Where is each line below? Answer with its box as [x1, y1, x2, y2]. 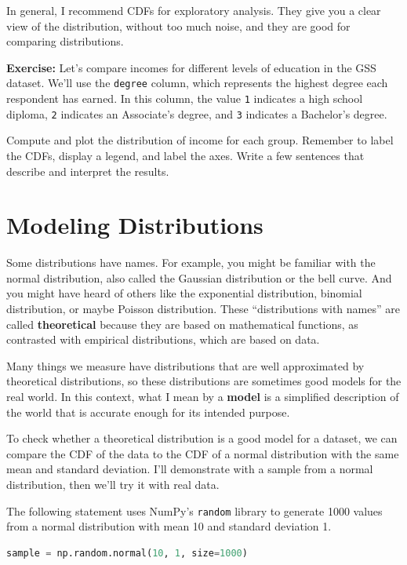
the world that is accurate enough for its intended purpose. [6, 403, 290, 420]
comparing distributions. [6, 33, 124, 49]
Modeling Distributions [6, 209, 263, 241]
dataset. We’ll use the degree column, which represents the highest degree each [6, 75, 388, 91]
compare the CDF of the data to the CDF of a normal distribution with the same [6, 445, 399, 461]
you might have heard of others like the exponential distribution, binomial [6, 285, 362, 301]
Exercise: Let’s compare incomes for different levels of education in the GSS [6, 59, 376, 75]
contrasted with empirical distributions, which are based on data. [6, 331, 320, 348]
